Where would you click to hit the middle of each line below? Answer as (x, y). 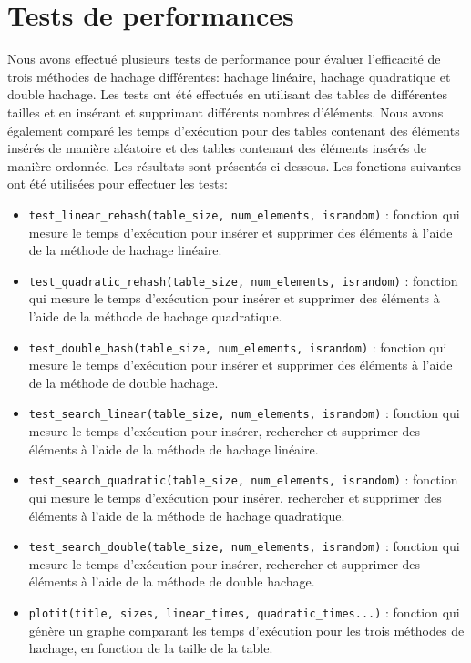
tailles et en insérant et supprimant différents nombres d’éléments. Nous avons (225, 112)
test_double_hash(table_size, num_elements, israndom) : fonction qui (238, 347)
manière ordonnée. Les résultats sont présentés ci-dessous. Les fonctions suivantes (235, 165)
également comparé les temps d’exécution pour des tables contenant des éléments (234, 130)
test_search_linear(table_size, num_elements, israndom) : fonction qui (244, 413)
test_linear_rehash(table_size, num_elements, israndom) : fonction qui (244, 214)
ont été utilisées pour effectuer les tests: (118, 184)
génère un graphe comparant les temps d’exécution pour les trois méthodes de (246, 630)
